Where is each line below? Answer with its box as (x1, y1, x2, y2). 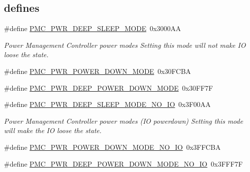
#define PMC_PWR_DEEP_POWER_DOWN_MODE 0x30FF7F (4, 82, 213, 93)
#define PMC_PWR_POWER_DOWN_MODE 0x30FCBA (4, 66, 191, 76)
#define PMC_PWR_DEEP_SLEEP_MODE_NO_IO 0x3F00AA (4, 99, 211, 109)
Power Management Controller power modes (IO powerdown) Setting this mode (4, 115, 243, 126)
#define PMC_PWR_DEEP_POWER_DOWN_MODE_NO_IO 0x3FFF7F (4, 158, 243, 169)
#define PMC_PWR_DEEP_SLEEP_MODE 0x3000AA (4, 23, 181, 34)
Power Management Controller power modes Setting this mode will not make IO (4, 39, 246, 50)
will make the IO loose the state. (4, 125, 102, 136)
